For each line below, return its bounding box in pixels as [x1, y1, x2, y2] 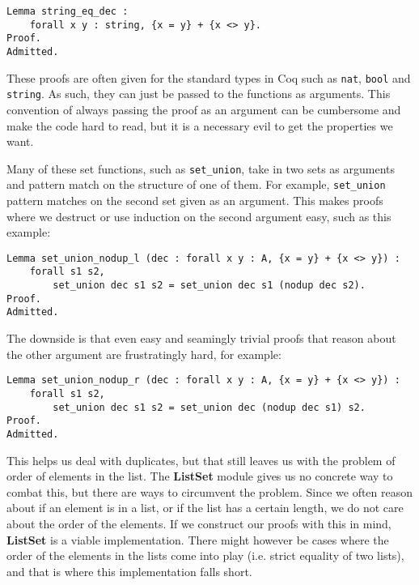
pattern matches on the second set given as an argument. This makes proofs [6, 192, 383, 209]
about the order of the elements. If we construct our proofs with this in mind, [6, 515, 391, 532]
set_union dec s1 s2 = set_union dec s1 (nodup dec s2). [53, 280, 366, 292]
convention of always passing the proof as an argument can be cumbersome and [6, 100, 401, 117]
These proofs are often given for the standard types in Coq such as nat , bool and [6, 69, 411, 86]
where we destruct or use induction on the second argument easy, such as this [6, 207, 391, 224]
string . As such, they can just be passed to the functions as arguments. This [6, 85, 391, 102]
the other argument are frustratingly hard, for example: [6, 345, 281, 362]
